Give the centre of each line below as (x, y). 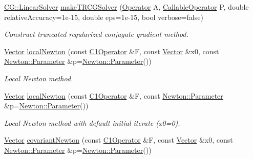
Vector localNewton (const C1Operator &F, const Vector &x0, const (112, 51)
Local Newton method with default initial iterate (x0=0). (92, 122)
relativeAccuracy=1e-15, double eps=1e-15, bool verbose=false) (104, 17)
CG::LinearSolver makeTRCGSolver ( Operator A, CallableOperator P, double (126, 7)
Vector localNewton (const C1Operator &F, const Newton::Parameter (114, 95)
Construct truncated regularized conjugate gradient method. (96, 34)
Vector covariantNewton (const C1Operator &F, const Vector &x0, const (119, 140)
